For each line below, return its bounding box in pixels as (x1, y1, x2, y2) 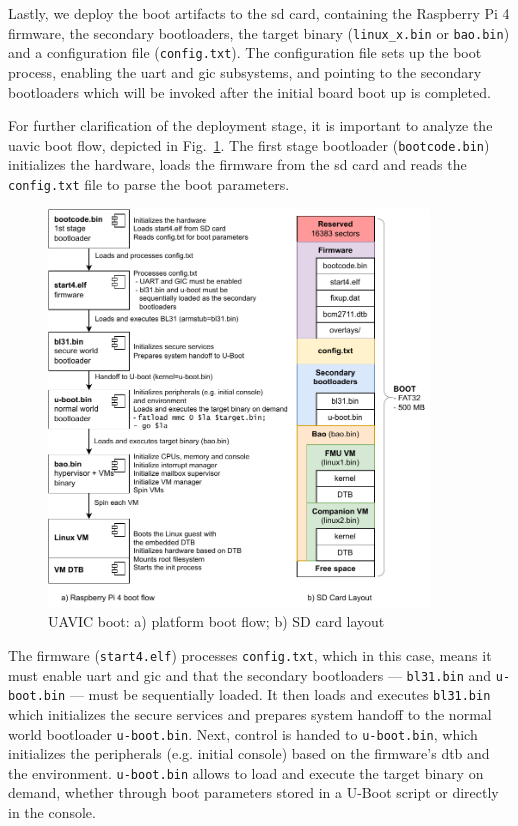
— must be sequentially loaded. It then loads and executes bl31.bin (69, 684, 491, 705)
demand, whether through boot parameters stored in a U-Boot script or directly (8, 782, 499, 803)
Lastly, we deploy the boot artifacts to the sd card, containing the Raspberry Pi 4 (8, 3, 510, 23)
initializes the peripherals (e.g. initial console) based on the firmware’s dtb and (8, 743, 490, 764)
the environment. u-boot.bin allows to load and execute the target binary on (8, 762, 484, 783)
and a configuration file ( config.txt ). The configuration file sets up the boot (8, 42, 482, 63)
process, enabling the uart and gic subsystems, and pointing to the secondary (8, 61, 482, 82)
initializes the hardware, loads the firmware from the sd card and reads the (8, 154, 467, 175)
